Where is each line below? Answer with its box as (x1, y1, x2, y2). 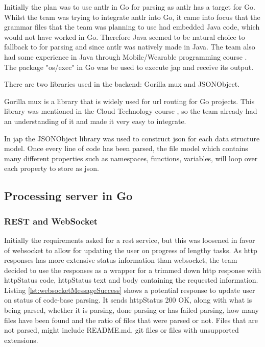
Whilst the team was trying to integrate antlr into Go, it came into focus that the (4, 11, 260, 22)
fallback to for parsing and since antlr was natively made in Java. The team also (4, 41, 255, 52)
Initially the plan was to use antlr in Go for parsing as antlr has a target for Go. (4, 2, 256, 12)
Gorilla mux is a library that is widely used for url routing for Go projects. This (4, 95, 255, 106)
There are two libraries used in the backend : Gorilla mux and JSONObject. (4, 79, 240, 89)
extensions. (4, 334, 38, 345)
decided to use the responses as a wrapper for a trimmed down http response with (4, 264, 261, 275)
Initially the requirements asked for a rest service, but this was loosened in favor (4, 234, 255, 245)
